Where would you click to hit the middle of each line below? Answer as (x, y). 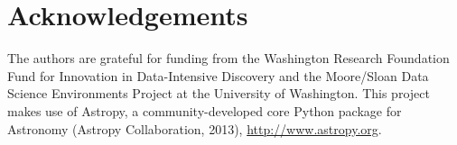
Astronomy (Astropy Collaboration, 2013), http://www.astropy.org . (195, 128)
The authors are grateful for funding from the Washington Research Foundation (228, 58)
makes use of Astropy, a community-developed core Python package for (205, 110)
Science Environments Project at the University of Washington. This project (219, 93)
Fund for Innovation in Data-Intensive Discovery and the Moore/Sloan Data (218, 75)
